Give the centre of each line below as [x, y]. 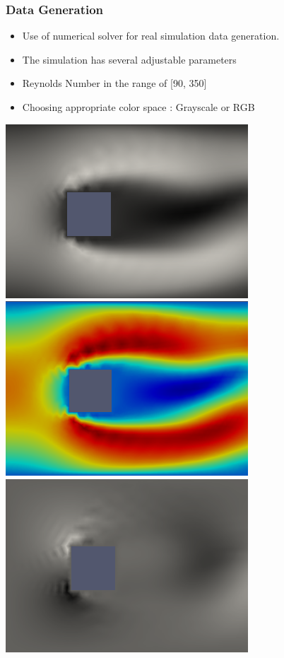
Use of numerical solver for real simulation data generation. [151, 36]
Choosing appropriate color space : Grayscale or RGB [138, 107]
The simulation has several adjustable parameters [129, 59]
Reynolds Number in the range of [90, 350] [114, 83]
